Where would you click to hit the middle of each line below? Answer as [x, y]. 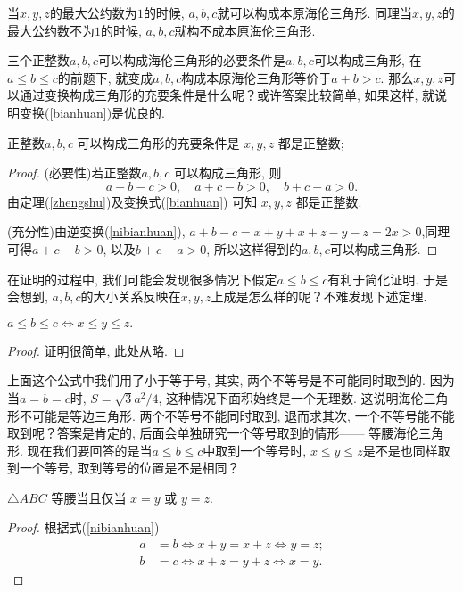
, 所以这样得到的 [254, 248]
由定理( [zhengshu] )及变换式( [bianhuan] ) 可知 [132, 201]
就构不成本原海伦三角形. [245, 30]
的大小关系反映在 [131, 296]
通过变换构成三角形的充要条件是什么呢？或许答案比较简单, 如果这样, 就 [227, 95]
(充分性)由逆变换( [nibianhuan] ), [96, 231]
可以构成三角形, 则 [228, 173]
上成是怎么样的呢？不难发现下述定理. [319, 296]
